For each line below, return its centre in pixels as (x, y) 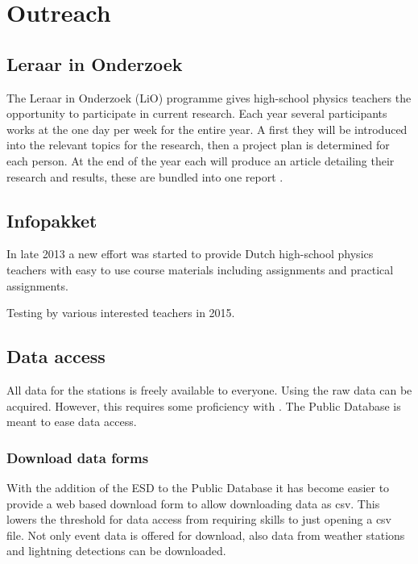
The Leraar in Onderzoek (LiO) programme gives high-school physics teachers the (209, 97)
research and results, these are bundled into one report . (145, 176)
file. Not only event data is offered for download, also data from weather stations (206, 535)
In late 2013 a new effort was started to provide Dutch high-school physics (190, 254)
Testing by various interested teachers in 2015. (121, 313)
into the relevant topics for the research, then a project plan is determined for (198, 145)
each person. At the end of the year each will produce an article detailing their (201, 160)
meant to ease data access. (72, 422)
